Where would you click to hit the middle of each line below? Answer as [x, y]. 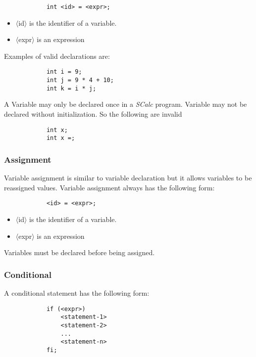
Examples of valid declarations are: [57, 56]
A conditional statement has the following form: [77, 292]
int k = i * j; [71, 88]
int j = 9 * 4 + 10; [80, 80]
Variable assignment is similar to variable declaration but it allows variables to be [128, 178]
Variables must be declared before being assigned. [79, 252]
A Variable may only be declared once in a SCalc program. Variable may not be [126, 104]
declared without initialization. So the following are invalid [93, 114]
